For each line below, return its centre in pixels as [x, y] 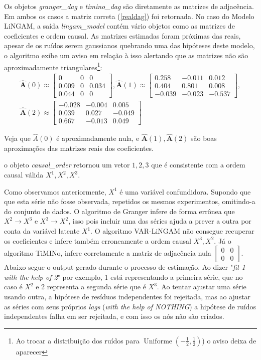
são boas [204, 138]
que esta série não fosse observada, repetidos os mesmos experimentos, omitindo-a [130, 201]
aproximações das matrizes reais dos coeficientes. [79, 148]
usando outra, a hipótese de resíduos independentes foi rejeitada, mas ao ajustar [127, 296]
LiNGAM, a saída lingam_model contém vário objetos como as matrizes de [119, 26]
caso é [13, 287]
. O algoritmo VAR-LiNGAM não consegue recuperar [172, 231]
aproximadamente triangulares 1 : [53, 66]
